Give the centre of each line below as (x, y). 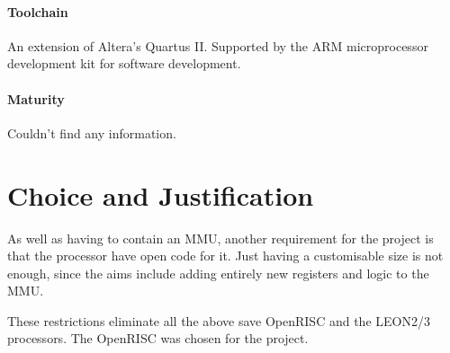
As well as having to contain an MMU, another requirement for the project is (220, 238)
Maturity (36, 98)
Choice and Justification (161, 194)
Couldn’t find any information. (92, 132)
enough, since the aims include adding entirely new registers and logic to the (218, 273)
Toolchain (38, 11)
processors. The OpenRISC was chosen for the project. (158, 338)
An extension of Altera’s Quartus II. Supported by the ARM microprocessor (218, 45)
